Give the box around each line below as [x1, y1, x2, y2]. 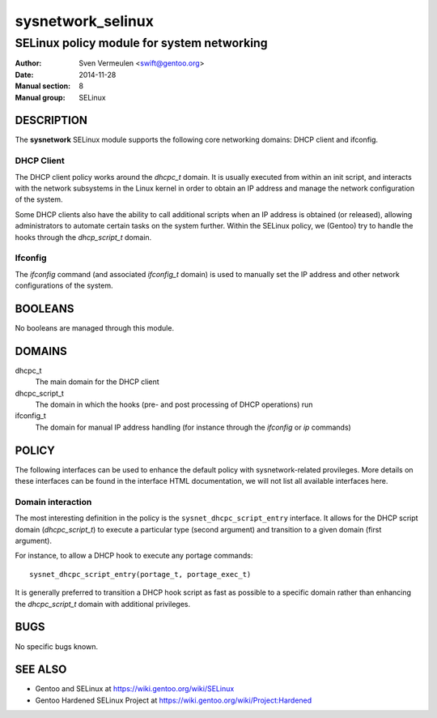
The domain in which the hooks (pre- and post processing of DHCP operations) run [35, 400, 313, 409]
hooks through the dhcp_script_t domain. [15, 232, 152, 242]
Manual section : [15, 81, 71, 91]
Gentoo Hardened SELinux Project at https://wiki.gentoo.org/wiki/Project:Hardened [35, 695, 312, 705]
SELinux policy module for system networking [15, 36, 268, 50]
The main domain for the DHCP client [35, 377, 159, 387]
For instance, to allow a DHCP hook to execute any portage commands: [15, 551, 253, 561]
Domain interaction [15, 496, 92, 507]
